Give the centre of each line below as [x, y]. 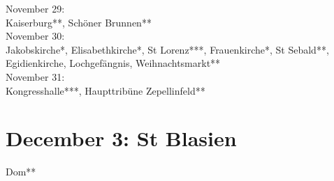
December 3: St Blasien [121, 138]
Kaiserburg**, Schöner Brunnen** [79, 22]
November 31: [35, 76]
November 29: [35, 8]
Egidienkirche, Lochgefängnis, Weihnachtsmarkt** [113, 63]
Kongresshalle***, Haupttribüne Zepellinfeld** [106, 90]
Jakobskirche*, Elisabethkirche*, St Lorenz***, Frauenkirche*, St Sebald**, [167, 49]
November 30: [35, 36]
